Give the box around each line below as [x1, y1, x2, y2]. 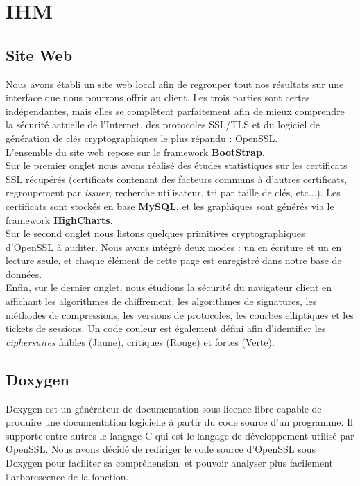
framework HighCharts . [6, 212, 113, 227]
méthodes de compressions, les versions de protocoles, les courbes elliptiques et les [6, 307, 354, 322]
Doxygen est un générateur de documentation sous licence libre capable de [6, 401, 322, 415]
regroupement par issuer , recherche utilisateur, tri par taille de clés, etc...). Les [6, 185, 341, 200]
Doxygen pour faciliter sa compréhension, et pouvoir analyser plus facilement [6, 455, 334, 470]
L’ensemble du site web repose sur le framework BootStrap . [6, 144, 265, 159]
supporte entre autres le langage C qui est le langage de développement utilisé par [6, 428, 354, 442]
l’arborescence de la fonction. [6, 469, 129, 483]
